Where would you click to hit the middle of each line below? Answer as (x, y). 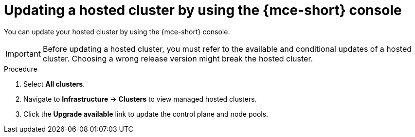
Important (23, 53)
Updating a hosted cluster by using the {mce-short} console (203, 10)
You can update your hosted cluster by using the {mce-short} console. (117, 31)
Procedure (21, 69)
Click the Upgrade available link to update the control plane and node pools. (146, 114)
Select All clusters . (54, 84)
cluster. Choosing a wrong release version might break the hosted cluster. (178, 58)
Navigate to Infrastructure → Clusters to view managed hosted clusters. (140, 99)
